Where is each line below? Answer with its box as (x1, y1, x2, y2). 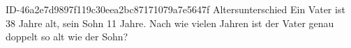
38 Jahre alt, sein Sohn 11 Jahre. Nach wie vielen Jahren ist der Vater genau (6, 15, 334, 30)
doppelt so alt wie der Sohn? (6, 29, 128, 44)
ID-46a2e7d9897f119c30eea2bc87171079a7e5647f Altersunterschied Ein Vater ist (6, 2, 345, 16)
